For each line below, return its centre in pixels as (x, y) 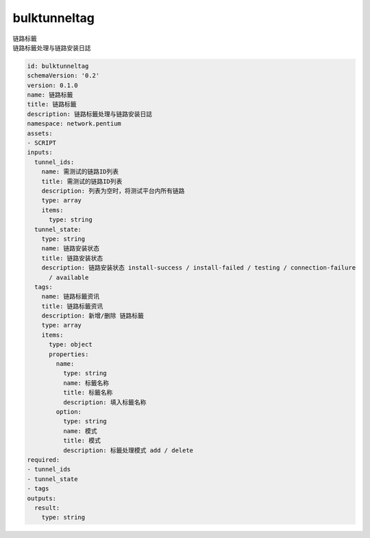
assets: (40, 133)
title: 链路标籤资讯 (72, 306)
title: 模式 (82, 441)
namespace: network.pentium (74, 124)
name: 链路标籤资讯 (70, 296)
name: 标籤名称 (86, 383)
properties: (69, 354)
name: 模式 (80, 431)
